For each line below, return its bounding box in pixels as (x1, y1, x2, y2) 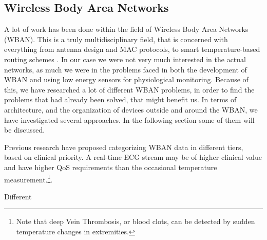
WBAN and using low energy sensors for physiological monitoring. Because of (4, 74, 249, 85)
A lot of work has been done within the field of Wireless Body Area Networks (4, 24, 249, 34)
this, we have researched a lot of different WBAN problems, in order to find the (4, 84, 255, 95)
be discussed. (4, 124, 45, 135)
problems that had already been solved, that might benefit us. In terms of (4, 94, 237, 105)
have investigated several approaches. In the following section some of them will (4, 114, 255, 125)
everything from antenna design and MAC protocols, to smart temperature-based (4, 44, 260, 54)
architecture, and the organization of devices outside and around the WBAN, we (4, 104, 258, 115)
